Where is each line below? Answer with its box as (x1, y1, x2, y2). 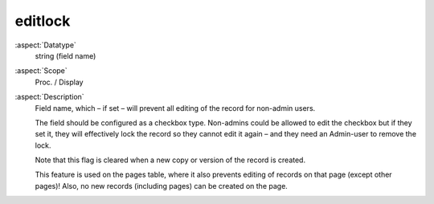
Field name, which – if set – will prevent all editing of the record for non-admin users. (35, 103, 316, 112)
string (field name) (35, 51, 96, 60)
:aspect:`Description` (14, 92, 84, 102)
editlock (14, 12, 71, 30)
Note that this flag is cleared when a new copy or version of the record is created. (35, 155, 305, 165)
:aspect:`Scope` (14, 66, 68, 75)
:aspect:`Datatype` (14, 40, 76, 50)
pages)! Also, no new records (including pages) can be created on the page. (35, 181, 289, 190)
